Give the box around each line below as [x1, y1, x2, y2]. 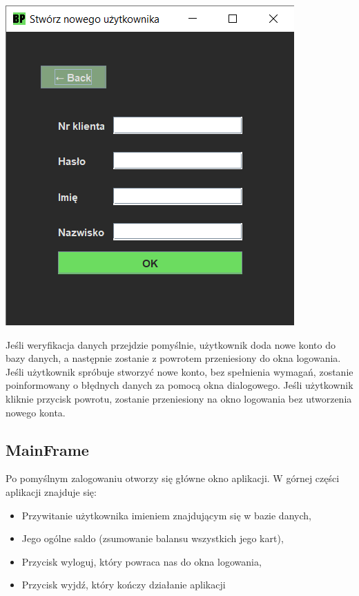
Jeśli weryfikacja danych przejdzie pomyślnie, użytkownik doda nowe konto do [6, 337, 336, 352]
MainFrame [6, 439, 89, 460]
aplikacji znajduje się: [6, 484, 97, 499]
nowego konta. [6, 405, 66, 419]
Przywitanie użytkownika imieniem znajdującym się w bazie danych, [21, 508, 311, 522]
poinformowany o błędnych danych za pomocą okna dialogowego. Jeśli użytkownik [6, 378, 353, 392]
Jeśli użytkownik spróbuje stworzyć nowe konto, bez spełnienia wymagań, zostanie [6, 364, 353, 378]
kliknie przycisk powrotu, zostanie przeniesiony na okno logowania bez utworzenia [6, 391, 352, 405]
